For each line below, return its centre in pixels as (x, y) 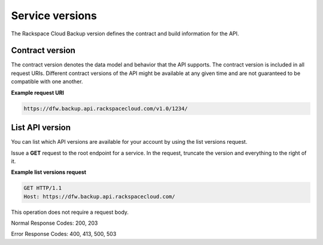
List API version (41, 128)
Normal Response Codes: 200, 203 (54, 223)
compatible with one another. (47, 81)
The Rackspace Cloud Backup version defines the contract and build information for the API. (125, 34)
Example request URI (38, 92)
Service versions (54, 16)
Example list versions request (49, 172)
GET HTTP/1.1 (43, 188)
